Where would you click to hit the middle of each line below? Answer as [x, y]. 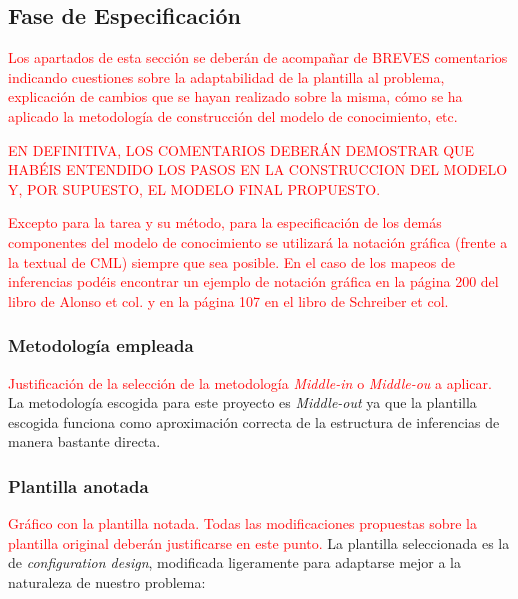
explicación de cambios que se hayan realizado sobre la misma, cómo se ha [235, 96]
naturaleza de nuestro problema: [107, 581]
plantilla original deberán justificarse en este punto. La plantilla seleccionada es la [259, 542]
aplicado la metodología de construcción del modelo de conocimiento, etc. [233, 115]
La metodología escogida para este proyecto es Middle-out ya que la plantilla [242, 402]
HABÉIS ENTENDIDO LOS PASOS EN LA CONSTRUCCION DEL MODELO [258, 169]
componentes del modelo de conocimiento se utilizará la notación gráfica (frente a [258, 241]
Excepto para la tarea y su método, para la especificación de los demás [225, 222]
